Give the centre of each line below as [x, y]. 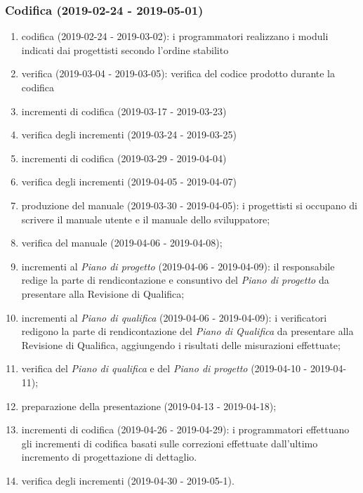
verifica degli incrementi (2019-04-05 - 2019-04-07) [129, 182]
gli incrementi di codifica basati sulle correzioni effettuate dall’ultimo [170, 443]
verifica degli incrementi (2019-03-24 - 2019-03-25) [129, 134]
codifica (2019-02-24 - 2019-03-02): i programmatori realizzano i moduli [175, 36]
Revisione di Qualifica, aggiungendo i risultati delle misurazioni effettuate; [181, 344]
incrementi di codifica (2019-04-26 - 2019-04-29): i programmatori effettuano [185, 429]
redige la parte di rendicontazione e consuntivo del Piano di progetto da [175, 280]
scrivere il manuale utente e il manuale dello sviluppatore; [146, 219]
